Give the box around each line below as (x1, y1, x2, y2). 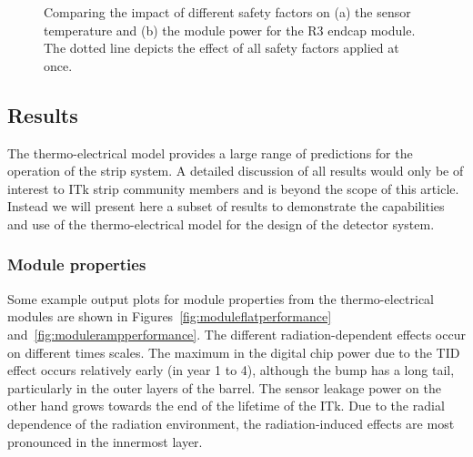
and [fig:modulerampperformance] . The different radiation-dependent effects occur (7, 324, 466, 343)
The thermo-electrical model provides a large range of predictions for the (7, 143, 413, 162)
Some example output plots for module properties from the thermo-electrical (7, 289, 434, 308)
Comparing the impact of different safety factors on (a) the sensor (44, 3, 411, 21)
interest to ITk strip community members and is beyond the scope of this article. (7, 178, 459, 198)
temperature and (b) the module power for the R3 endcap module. (44, 20, 416, 39)
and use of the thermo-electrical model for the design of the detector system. (7, 214, 435, 233)
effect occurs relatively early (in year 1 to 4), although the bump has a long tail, (7, 361, 455, 380)
